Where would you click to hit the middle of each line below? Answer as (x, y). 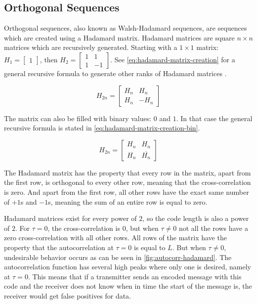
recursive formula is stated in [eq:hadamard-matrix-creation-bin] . (102, 128)
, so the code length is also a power (196, 218)
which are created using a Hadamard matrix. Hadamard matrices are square (119, 37)
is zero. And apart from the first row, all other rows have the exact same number (127, 192)
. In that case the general (214, 118)
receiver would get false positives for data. (67, 295)
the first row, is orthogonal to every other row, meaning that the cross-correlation (128, 182)
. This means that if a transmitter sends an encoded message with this (135, 276)
